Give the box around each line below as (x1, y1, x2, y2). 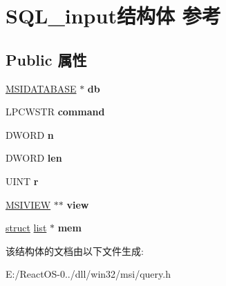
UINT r (6, 173, 39, 188)
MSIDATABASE (6, 81, 77, 95)
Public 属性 (6, 48, 87, 70)
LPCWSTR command (6, 104, 105, 119)
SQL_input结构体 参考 (6, 1, 221, 30)
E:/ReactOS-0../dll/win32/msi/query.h (6, 267, 171, 281)
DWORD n (6, 127, 54, 142)
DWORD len (6, 151, 62, 165)
